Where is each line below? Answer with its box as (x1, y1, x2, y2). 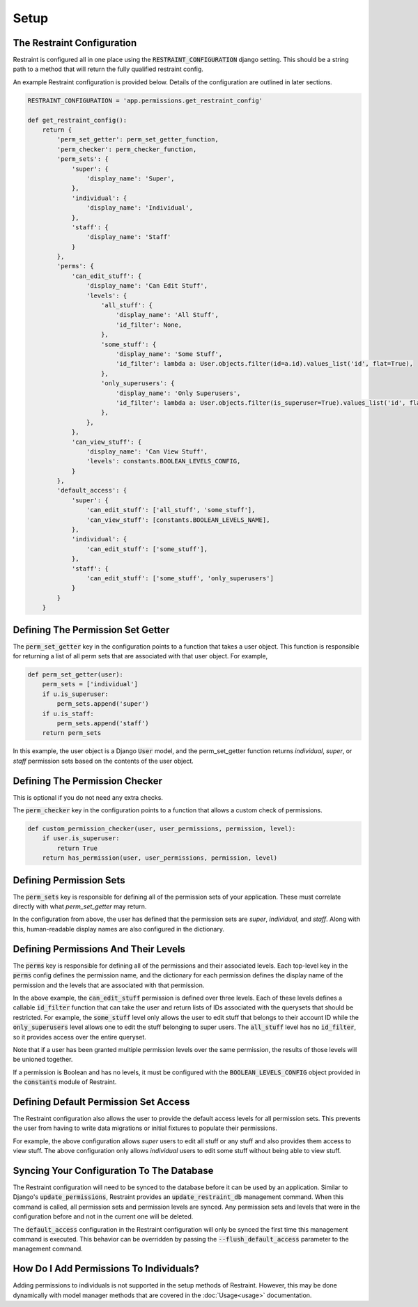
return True (56, 844, 98, 852)
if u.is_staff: (42, 709, 94, 718)
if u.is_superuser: (42, 690, 109, 698)
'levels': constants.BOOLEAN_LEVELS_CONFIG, (86, 457, 241, 465)
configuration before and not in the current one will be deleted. (13, 1212, 194, 1221)
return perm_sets (42, 729, 102, 737)
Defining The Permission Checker (13, 775, 163, 787)
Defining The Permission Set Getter (13, 624, 170, 635)
